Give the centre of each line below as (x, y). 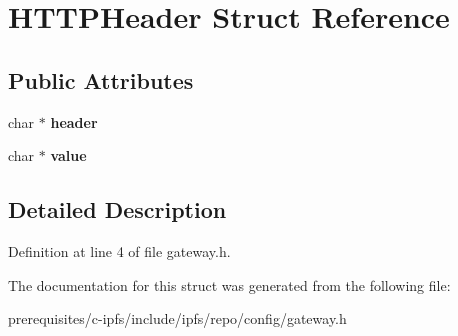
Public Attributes (101, 79)
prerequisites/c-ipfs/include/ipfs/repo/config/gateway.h (177, 318)
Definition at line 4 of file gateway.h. (119, 250)
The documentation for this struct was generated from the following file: (229, 284)
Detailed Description (117, 209)
